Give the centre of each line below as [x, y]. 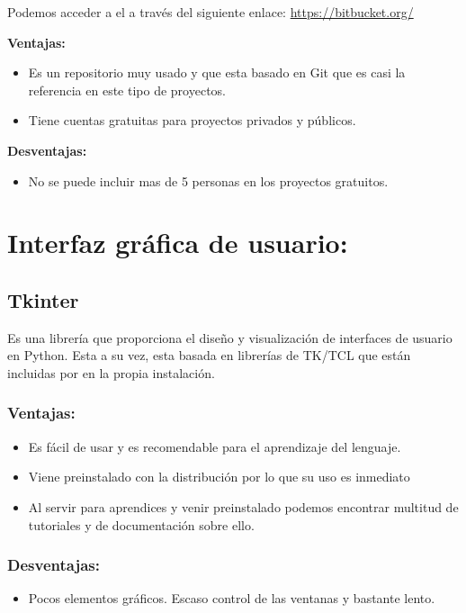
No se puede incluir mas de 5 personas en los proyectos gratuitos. [208, 180]
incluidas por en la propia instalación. [111, 372]
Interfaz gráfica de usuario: [178, 243]
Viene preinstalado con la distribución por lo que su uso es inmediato [219, 477]
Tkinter [43, 299]
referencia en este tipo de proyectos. [127, 90]
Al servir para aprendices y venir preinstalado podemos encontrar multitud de [243, 506]
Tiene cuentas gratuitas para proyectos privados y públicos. [192, 120]
